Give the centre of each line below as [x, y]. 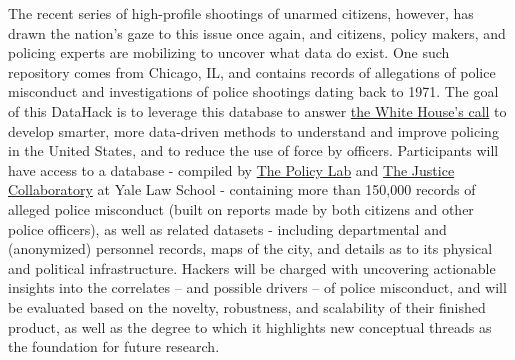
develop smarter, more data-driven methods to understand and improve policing [253, 130]
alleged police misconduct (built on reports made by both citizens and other [241, 208]
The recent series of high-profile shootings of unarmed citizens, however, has [241, 13]
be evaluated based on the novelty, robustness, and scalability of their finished [247, 306]
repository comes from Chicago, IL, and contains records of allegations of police [252, 71]
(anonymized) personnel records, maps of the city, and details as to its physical [250, 248]
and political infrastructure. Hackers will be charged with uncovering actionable [252, 267]
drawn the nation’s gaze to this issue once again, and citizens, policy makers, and [257, 32]
